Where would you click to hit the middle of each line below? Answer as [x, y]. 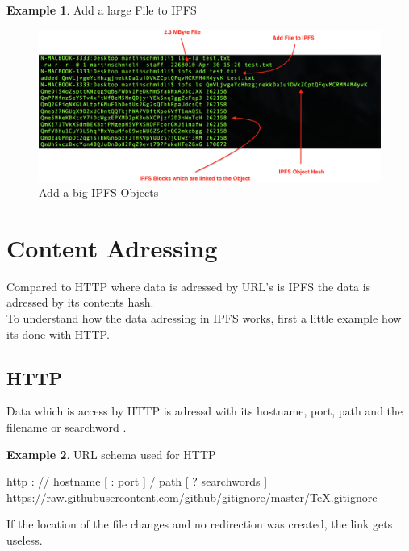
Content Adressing [112, 247]
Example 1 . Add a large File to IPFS [102, 10]
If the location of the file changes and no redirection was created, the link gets [200, 524]
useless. [25, 540]
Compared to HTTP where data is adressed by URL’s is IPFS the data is [189, 286]
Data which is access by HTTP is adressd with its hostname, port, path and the [205, 411]
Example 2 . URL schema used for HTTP [111, 454]
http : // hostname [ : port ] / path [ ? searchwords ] [137, 481]
